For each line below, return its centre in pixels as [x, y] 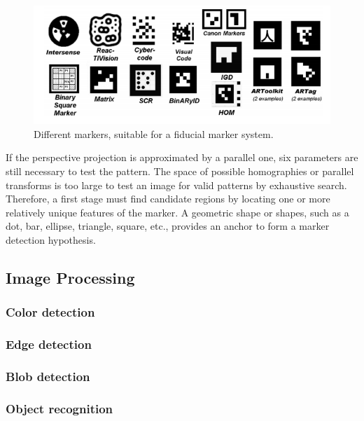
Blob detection [48, 376]
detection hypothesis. [51, 239]
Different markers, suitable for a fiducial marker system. [154, 133]
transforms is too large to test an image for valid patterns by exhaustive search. [176, 185]
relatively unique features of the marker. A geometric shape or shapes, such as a [177, 212]
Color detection [50, 312]
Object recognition [59, 408]
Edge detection [49, 344]
